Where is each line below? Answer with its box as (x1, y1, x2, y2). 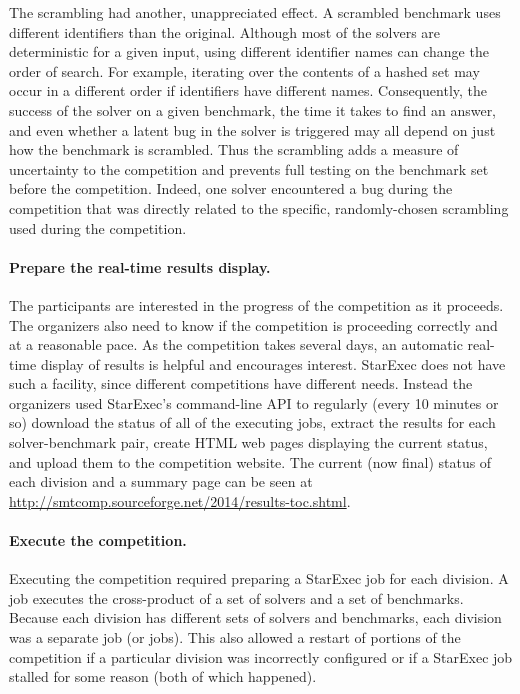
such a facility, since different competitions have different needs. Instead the (9, 373, 473, 394)
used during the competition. (9, 217, 187, 238)
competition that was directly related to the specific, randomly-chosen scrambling (9, 197, 509, 218)
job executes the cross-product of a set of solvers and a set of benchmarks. (9, 587, 464, 608)
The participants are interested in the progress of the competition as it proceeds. (9, 294, 504, 315)
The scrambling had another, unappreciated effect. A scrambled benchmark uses (9, 2, 501, 22)
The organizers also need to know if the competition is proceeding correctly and (9, 314, 498, 335)
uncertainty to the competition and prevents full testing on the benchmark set (9, 158, 489, 179)
